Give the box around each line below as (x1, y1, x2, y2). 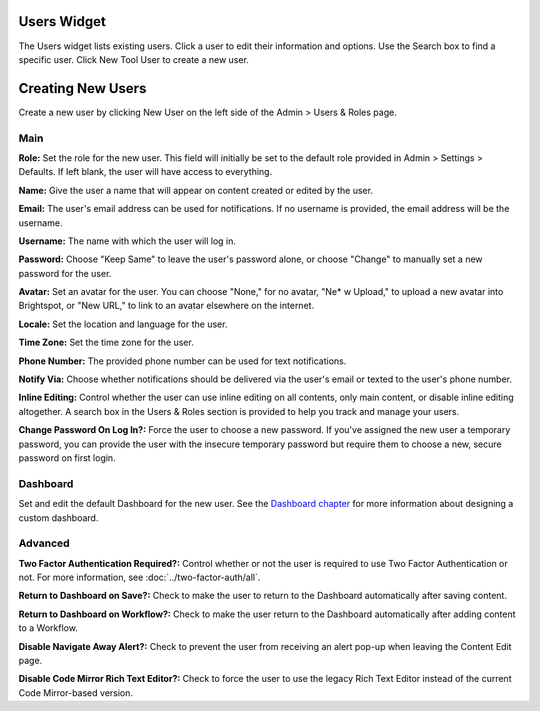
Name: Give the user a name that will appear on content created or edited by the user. (18, 184, 374, 196)
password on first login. (18, 451, 116, 464)
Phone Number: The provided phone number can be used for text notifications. (18, 355, 347, 367)
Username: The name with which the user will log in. (18, 235, 237, 247)
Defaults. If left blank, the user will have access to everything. (18, 166, 273, 178)
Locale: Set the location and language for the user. (18, 318, 228, 330)
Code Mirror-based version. (18, 686, 134, 699)
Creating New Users (18, 80, 147, 97)
